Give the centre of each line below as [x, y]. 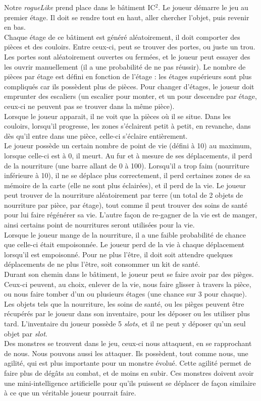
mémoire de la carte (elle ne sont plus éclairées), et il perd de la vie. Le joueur [125, 185]
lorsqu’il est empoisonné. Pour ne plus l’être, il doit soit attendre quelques [119, 254]
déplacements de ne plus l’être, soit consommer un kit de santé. [102, 264]
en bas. [15, 27]
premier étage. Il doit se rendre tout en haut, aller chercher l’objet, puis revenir [127, 17]
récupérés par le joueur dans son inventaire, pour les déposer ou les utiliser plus [127, 313]
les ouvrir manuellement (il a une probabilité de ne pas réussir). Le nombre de [125, 66]
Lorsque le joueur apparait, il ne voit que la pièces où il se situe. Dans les [117, 116]
